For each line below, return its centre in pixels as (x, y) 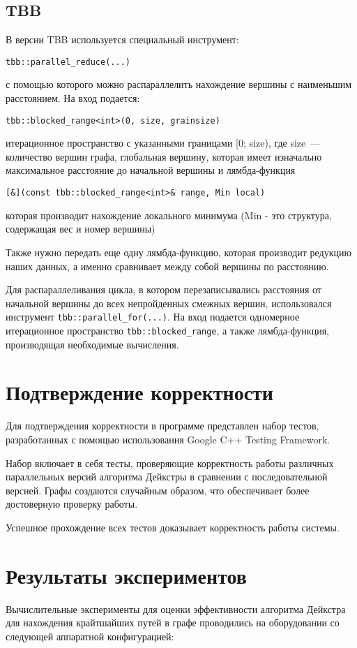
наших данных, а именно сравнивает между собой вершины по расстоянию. (167, 266)
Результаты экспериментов (126, 575)
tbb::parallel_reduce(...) (68, 62)
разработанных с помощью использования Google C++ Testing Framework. (168, 439)
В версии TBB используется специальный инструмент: (122, 39)
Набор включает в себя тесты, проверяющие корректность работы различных (170, 463)
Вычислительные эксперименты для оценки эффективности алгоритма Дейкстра (176, 609)
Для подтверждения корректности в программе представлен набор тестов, (162, 426)
